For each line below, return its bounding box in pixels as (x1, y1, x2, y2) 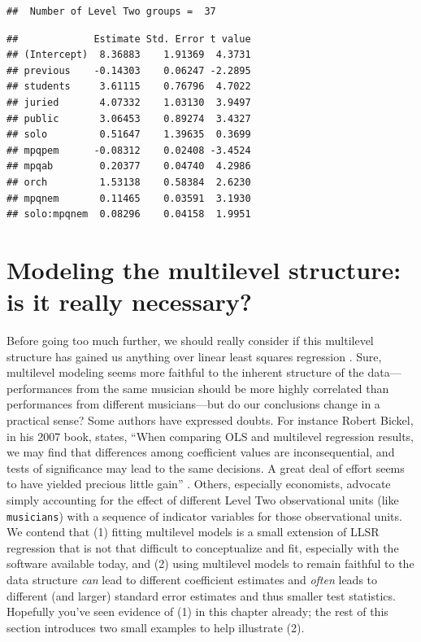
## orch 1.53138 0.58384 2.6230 (7, 176, 251, 188)
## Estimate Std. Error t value (7, 33, 251, 45)
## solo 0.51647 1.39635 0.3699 (7, 129, 251, 141)
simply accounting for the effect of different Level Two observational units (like (7, 491, 399, 508)
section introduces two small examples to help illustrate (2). (7, 618, 305, 635)
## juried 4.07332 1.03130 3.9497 (7, 96, 251, 108)
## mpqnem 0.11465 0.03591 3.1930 (7, 192, 251, 204)
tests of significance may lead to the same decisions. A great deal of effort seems (7, 459, 405, 476)
